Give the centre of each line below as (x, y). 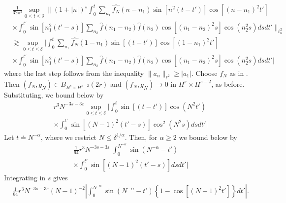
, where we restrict (69, 137)
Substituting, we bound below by (54, 94)
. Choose (204, 73)
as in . (239, 73)
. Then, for (141, 137)
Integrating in (25, 177)
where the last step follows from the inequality (74, 73)
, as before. (228, 84)
